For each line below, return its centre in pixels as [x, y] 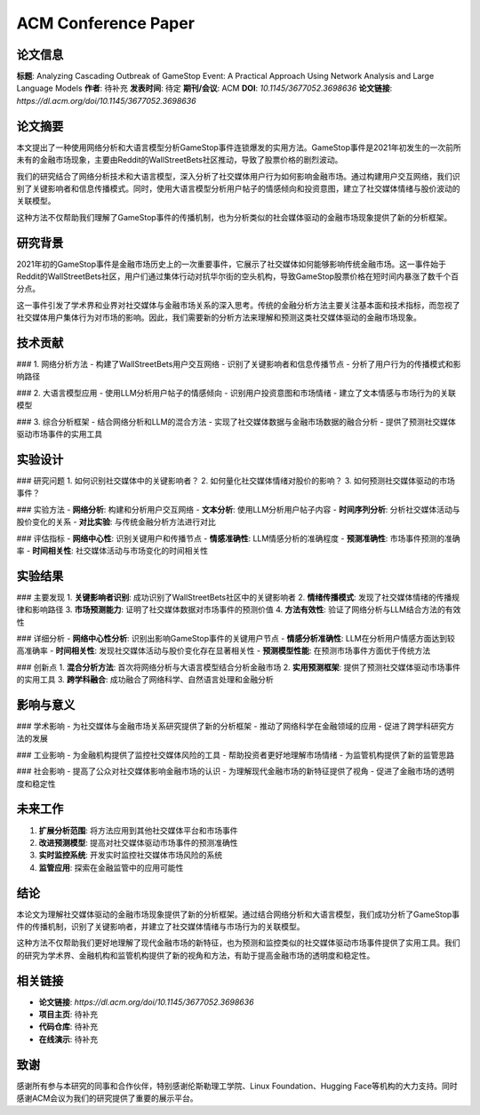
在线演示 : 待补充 [68, 1039]
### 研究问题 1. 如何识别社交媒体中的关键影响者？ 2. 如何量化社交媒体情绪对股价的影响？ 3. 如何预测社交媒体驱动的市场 [236, 481]
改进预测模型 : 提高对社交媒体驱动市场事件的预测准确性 [138, 842]
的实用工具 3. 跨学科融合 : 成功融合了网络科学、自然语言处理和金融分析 [145, 680]
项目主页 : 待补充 [68, 1015]
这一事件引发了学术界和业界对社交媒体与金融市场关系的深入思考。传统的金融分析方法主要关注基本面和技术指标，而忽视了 [238, 305]
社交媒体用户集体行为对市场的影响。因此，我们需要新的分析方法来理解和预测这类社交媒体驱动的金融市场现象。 [219, 318]
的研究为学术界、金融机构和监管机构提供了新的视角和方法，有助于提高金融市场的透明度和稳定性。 [196, 955]
